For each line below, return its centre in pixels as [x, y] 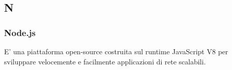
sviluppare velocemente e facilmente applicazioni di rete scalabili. [105, 61]
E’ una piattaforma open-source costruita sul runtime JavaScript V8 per [116, 51]
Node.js [20, 32]
